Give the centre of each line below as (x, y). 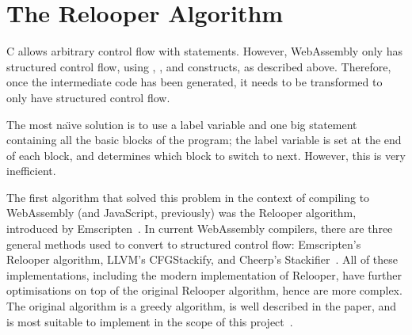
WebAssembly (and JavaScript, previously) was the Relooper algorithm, (181, 213)
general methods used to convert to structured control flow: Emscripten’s (184, 244)
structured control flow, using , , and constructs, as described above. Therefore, (199, 66)
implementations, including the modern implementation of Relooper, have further (204, 274)
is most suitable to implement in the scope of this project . (150, 321)
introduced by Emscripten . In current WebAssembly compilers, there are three (200, 228)
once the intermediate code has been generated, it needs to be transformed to (195, 82)
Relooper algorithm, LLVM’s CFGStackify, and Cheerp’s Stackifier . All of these (202, 259)
